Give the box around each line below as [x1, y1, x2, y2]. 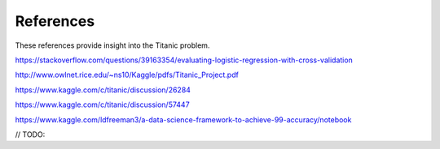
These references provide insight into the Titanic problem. [15, 40, 210, 50]
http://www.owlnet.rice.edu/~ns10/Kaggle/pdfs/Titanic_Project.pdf [15, 70, 240, 80]
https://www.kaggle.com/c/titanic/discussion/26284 [15, 85, 191, 95]
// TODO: [15, 130, 46, 139]
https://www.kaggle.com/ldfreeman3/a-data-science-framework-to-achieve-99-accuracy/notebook [15, 114, 352, 125]
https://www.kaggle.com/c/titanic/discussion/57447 [15, 100, 191, 109]
